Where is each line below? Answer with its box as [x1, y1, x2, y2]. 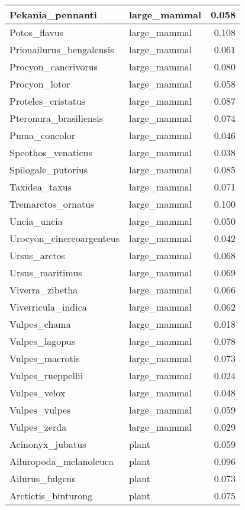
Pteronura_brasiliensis [9, 111, 103, 125]
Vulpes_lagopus [9, 334, 76, 348]
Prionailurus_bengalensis [9, 43, 114, 56]
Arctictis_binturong [9, 489, 93, 502]
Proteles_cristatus [9, 94, 86, 108]
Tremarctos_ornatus [9, 197, 95, 211]
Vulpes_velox [9, 386, 66, 399]
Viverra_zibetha [9, 283, 78, 296]
